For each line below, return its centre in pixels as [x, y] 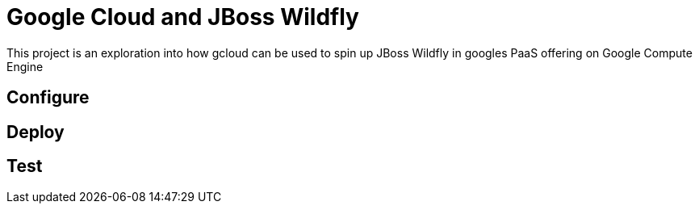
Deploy [36, 132]
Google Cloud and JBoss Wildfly [183, 17]
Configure [48, 98]
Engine [25, 66]
